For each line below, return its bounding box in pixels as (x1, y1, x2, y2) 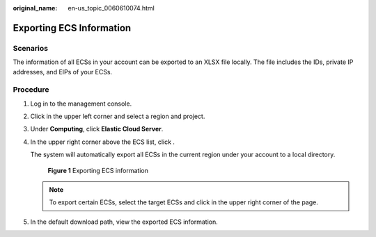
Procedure (13, 85, 49, 95)
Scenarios (13, 43, 49, 53)
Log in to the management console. (30, 99, 132, 108)
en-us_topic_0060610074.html (68, 4, 155, 12)
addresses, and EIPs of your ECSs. (13, 67, 113, 76)
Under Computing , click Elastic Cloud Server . (30, 125, 164, 133)
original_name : (13, 4, 58, 12)
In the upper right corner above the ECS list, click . (30, 138, 175, 146)
